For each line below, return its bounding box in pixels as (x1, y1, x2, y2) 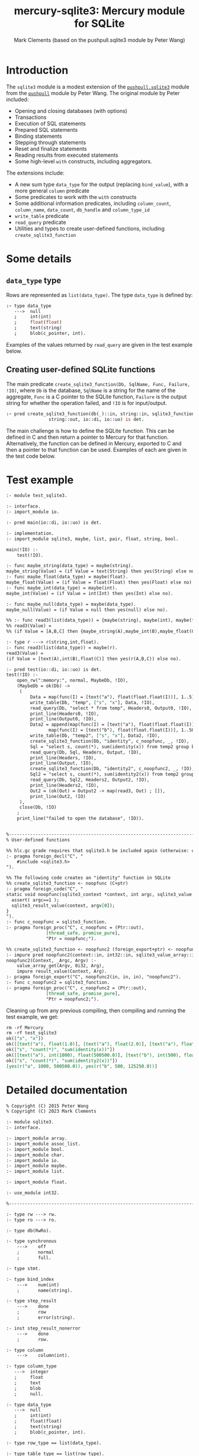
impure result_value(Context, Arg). (17, 968, 108, 974)
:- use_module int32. (6, 1190, 60, 1196)
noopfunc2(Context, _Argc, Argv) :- (6, 957, 97, 963)
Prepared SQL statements (14, 126, 78, 133)
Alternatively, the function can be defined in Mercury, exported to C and (6, 439, 182, 447)
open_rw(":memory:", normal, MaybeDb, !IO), (17, 678, 129, 683)
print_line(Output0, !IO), (30, 716, 97, 722)
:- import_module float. (6, 1179, 68, 1185)
